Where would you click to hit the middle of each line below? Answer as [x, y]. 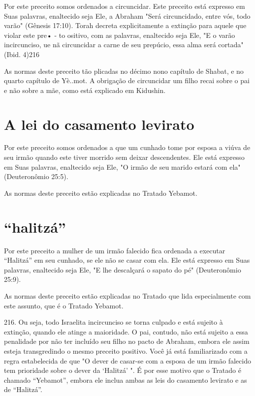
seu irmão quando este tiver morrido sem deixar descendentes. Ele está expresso [124, 157]
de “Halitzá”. [23, 389]
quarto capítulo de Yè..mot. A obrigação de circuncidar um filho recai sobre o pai [127, 80]
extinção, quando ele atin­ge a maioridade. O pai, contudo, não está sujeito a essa [126, 331]
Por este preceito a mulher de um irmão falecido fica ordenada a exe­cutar [115, 250]
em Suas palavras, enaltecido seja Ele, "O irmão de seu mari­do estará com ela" [122, 167]
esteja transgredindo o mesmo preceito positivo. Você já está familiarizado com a [126, 350]
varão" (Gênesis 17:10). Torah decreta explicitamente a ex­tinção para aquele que [125, 25]
